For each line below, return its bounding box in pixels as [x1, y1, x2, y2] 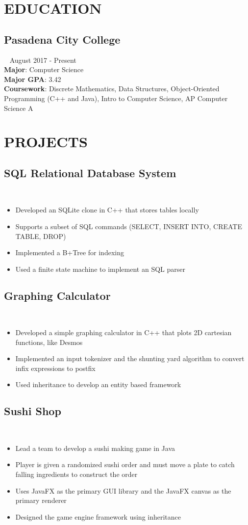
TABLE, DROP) [15, 231, 66, 241]
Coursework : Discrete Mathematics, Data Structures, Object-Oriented [4, 83, 220, 94]
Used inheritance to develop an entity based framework [15, 379, 181, 390]
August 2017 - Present [9, 54, 76, 65]
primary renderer [15, 495, 67, 505]
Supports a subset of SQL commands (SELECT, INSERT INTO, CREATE [15, 221, 242, 231]
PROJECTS [4, 131, 88, 152]
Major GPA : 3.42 [4, 74, 61, 84]
